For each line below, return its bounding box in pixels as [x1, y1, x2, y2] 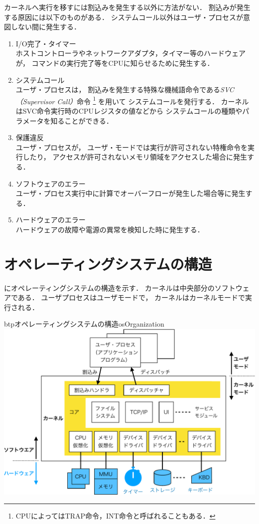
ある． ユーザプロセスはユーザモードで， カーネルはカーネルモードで [17, 292, 246, 303]
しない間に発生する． [10, 21, 81, 32]
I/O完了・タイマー [15, 38, 76, 48]
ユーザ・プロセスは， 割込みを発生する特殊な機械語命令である [15, 84, 221, 95]
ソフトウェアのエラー [15, 178, 86, 188]
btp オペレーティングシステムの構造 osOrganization [4, 319, 164, 329]
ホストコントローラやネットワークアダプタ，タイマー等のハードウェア [15, 48, 246, 58]
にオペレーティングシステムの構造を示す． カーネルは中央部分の [4, 282, 215, 293]
